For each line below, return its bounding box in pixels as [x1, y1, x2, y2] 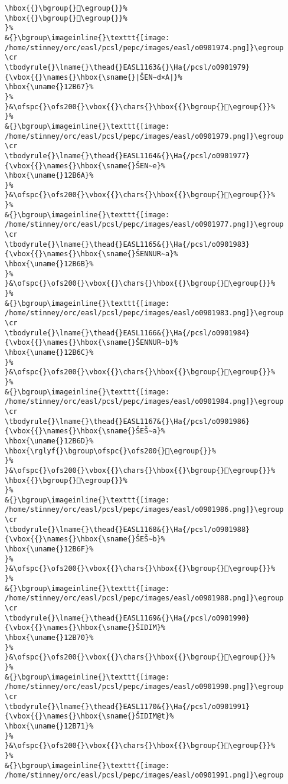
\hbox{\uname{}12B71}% [5, 721, 94, 730]
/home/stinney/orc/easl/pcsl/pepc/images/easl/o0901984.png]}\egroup [5, 397, 284, 406]
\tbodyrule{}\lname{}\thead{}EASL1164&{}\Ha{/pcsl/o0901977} [5, 151, 250, 160]
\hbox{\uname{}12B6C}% [5, 348, 94, 357]
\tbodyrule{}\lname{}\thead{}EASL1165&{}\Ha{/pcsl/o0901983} [5, 240, 250, 249]
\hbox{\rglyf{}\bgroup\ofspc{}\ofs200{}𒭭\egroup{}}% [5, 446, 216, 455]
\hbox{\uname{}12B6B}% [5, 260, 94, 269]
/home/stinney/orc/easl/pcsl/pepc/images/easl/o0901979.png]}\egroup [5, 132, 284, 141]
